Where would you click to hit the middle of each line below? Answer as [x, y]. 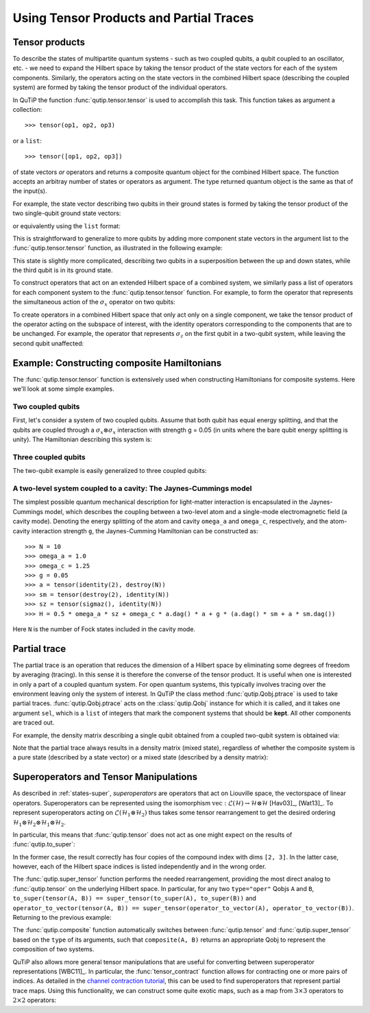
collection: [27, 110]
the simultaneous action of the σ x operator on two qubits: [94, 303]
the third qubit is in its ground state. [63, 270]
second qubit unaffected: [48, 343]
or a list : [27, 141]
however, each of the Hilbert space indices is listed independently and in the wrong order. [139, 866]
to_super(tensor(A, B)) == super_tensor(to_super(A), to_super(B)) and [135, 899]
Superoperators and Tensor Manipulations [105, 777]
